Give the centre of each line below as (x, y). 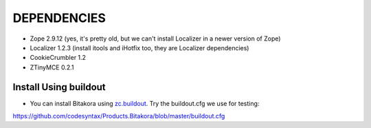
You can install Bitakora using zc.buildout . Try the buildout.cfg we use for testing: (145, 103)
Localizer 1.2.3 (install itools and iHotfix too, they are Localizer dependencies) (139, 47)
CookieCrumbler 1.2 (58, 58)
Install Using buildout (59, 87)
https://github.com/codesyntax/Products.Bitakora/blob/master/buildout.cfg (119, 116)
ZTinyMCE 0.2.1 (52, 67)
